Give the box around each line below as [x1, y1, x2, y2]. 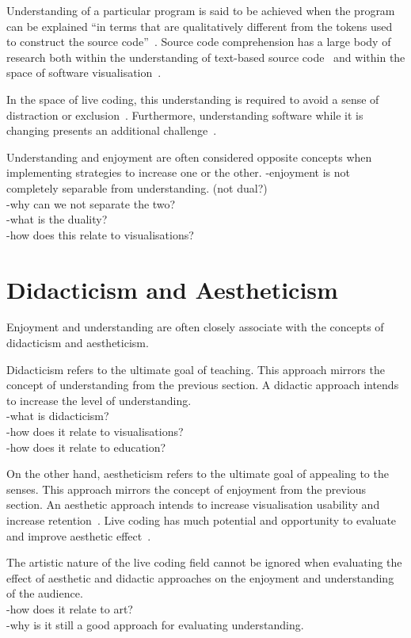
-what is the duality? [6, 211, 108, 227]
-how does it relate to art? [6, 600, 133, 617]
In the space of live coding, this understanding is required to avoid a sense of [6, 90, 379, 107]
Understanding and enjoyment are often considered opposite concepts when [6, 148, 372, 165]
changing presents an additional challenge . [6, 122, 217, 139]
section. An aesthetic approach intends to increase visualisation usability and [6, 496, 380, 513]
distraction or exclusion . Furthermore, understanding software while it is [6, 106, 363, 123]
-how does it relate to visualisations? [6, 423, 184, 439]
